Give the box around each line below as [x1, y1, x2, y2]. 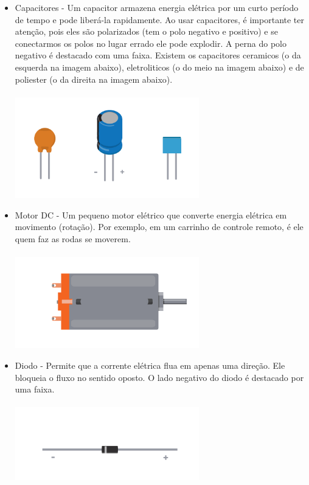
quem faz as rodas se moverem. [15, 232, 131, 245]
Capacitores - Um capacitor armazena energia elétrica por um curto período [15, 1, 299, 13]
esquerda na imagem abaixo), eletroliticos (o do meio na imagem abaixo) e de [15, 60, 304, 73]
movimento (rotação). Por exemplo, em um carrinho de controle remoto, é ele [15, 220, 304, 233]
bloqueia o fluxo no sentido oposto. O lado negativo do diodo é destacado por [15, 371, 304, 383]
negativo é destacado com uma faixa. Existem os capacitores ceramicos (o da [15, 49, 301, 61]
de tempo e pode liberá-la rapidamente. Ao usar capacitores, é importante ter [15, 13, 304, 26]
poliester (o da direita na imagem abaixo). [15, 72, 173, 85]
